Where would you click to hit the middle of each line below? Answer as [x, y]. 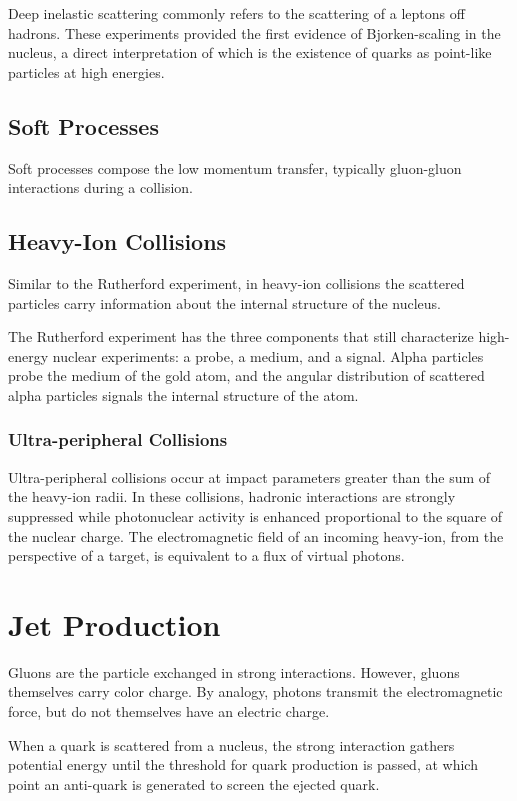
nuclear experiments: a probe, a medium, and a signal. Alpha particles [268, 355]
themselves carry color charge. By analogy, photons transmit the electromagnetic [255, 691]
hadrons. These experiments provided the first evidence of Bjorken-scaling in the [254, 32]
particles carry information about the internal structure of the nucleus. [224, 302]
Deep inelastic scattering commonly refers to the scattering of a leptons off [236, 13]
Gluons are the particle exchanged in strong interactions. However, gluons [234, 671]
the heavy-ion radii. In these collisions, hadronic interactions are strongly [232, 496]
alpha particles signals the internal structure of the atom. [183, 394]
